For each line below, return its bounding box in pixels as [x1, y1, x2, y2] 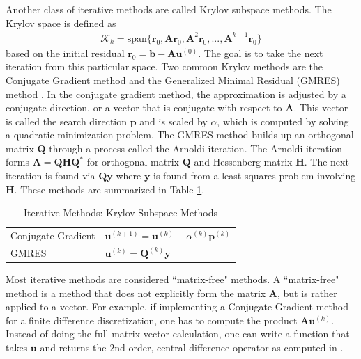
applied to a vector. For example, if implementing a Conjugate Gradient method [6, 299, 348, 314]
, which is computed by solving [217, 113, 349, 128]
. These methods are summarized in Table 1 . [14, 182, 205, 196]
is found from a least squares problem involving [153, 168, 356, 183]
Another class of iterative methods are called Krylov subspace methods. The [6, 2, 332, 16]
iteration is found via [6, 168, 95, 183]
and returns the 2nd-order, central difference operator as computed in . [40, 340, 344, 354]
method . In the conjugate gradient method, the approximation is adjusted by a [6, 86, 346, 101]
